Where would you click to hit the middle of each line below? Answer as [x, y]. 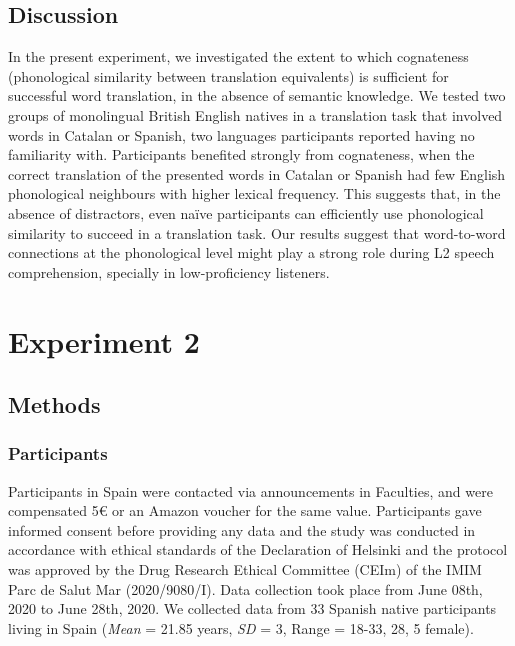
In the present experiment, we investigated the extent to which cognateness [238, 56]
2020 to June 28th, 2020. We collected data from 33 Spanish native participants [252, 608]
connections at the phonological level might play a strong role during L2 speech [251, 252]
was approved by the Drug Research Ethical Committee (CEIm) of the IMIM [245, 569]
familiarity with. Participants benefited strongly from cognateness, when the [241, 154]
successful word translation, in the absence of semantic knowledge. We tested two [257, 95]
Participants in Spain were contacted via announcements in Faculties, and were [250, 490]
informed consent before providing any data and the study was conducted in [242, 529]
